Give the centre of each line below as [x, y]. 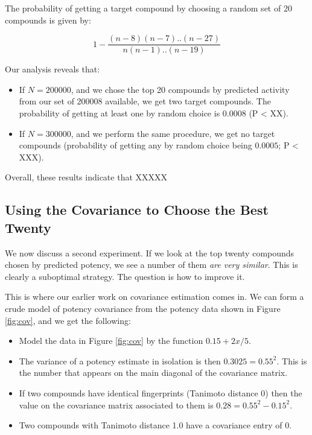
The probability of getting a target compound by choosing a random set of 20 [148, 8]
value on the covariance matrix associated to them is [116, 405]
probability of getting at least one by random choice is [119, 113]
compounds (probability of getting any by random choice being [135, 145]
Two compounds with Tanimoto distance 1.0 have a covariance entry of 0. [155, 425]
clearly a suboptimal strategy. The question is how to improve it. [125, 276]
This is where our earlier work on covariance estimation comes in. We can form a [154, 297]
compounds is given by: [48, 20]
